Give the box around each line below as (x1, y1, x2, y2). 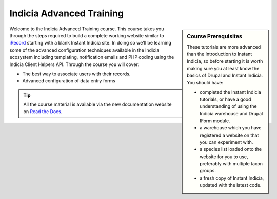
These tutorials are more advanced (187, 43, 261, 50)
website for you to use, (200, 153, 248, 160)
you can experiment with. (200, 139, 253, 145)
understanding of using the (200, 103, 257, 109)
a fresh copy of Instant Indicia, (200, 174, 264, 181)
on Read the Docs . (23, 108, 63, 115)
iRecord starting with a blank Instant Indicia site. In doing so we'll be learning (9, 40, 172, 46)
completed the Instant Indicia (200, 89, 261, 95)
